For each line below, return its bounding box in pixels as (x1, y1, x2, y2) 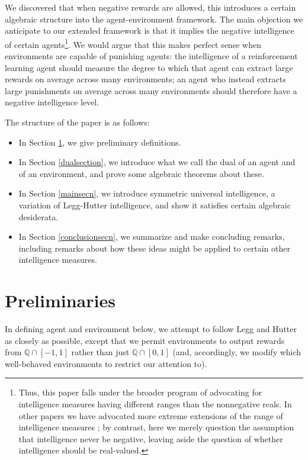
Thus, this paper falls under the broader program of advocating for (18, 386, 262, 398)
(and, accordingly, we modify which (172, 346, 301, 358)
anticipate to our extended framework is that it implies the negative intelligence (5, 24, 294, 37)
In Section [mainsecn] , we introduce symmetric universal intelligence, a (18, 187, 275, 200)
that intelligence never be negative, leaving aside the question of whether (18, 432, 283, 445)
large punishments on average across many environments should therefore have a (5, 84, 297, 96)
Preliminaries (5, 288, 115, 313)
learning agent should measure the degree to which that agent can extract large (5, 61, 293, 73)
